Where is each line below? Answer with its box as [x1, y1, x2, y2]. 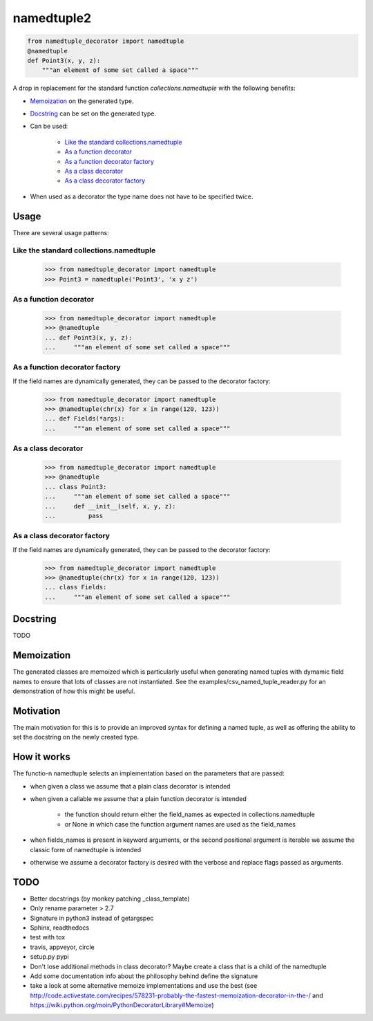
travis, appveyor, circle [30, 943, 95, 951]
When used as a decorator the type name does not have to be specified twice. [30, 192, 254, 201]
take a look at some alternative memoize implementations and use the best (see [30, 982, 258, 990]
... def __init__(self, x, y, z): [44, 502, 176, 510]
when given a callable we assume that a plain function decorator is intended [30, 795, 247, 803]
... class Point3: [44, 483, 107, 490]
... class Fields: [44, 583, 107, 591]
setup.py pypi [30, 953, 69, 961]
